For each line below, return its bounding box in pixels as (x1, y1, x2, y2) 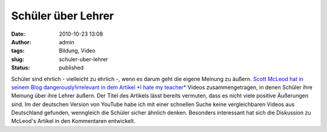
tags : (11, 47, 25, 54)
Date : (11, 30, 25, 38)
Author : (11, 38, 31, 45)
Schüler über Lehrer (11, 9, 114, 22)
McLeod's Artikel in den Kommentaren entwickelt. (11, 117, 136, 125)
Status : (11, 64, 30, 71)
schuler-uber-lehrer (59, 55, 108, 63)
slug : (11, 55, 24, 63)
